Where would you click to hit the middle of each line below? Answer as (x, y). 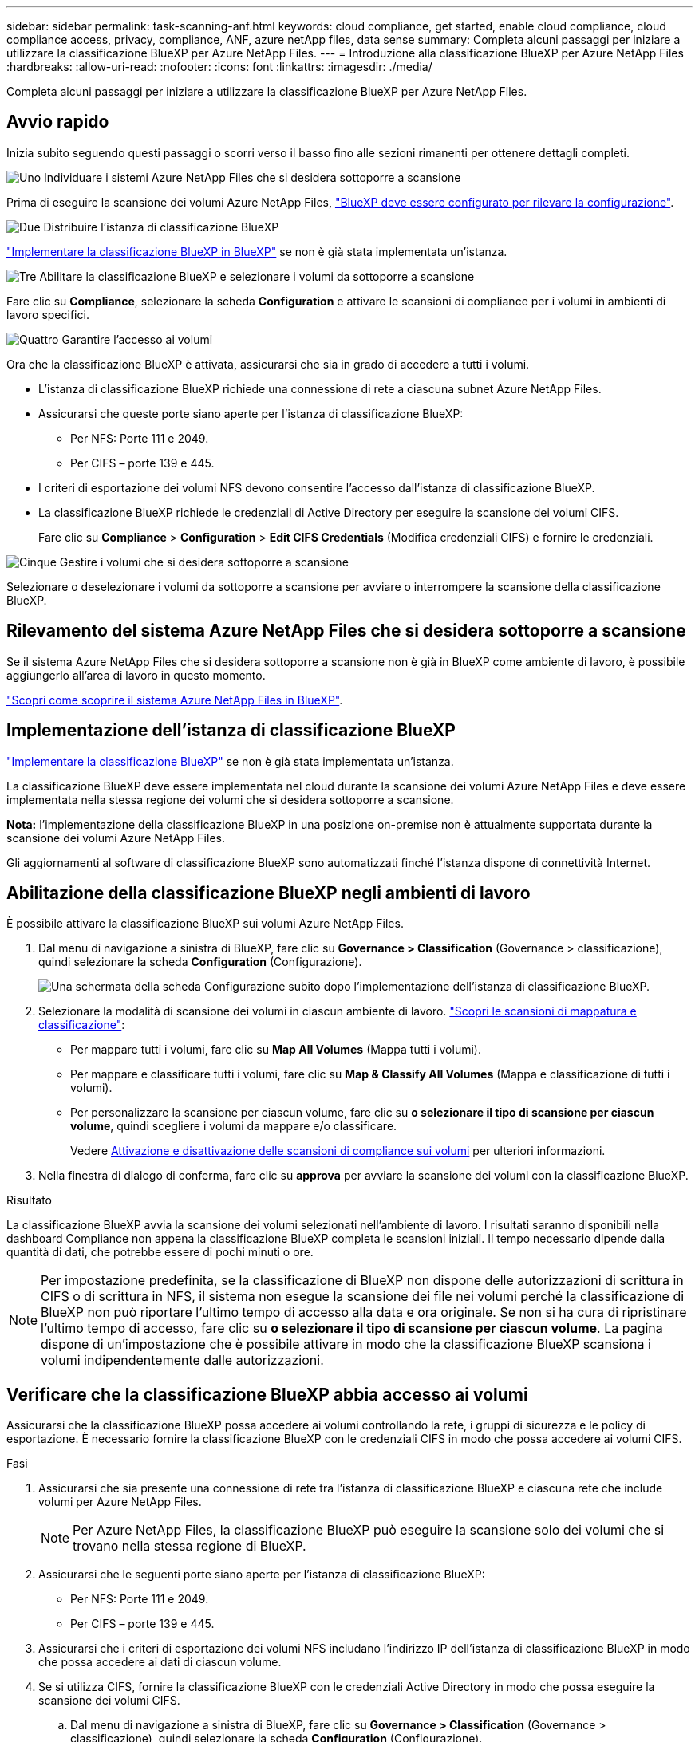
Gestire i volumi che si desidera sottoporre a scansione (204, 562)
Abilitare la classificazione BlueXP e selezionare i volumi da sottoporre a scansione (257, 276)
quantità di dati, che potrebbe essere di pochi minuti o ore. (160, 1252)
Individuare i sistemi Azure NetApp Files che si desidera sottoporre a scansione (253, 177)
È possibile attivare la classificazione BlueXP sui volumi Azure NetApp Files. (205, 924)
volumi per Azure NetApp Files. (120, 1502)
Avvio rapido (58, 122)
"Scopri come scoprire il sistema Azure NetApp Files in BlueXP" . (175, 700)
